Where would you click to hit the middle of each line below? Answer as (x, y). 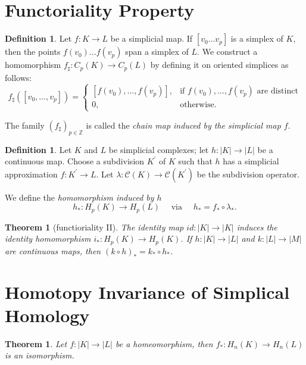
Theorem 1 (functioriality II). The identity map (94, 227)
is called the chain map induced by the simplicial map (183, 125)
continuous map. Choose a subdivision (75, 161)
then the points (33, 52)
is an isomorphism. (40, 355)
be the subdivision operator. (248, 174)
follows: (18, 77)
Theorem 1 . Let (36, 343)
